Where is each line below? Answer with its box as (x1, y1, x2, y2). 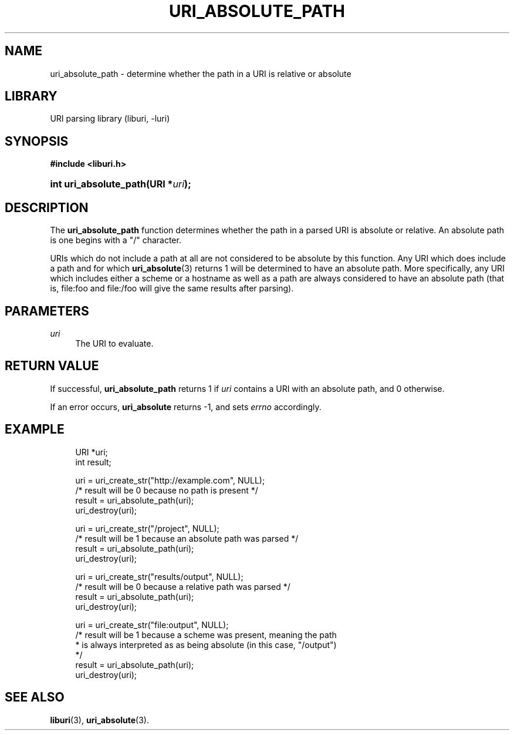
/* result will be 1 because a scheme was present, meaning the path (75, 629, 337, 640)
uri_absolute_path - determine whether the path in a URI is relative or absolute (50, 68, 351, 79)
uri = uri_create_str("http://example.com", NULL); (75, 475, 265, 485)
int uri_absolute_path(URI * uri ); (50, 178, 191, 190)
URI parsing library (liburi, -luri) (50, 113, 170, 124)
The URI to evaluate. (75, 338, 154, 348)
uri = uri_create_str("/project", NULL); (75, 523, 219, 533)
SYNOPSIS (5, 133, 69, 149)
